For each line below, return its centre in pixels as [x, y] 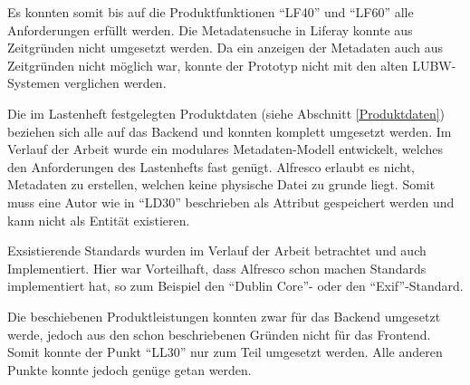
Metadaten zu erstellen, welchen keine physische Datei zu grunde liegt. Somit [221, 184]
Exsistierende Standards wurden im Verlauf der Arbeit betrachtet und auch [217, 250]
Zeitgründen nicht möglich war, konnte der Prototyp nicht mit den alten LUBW [230, 65]
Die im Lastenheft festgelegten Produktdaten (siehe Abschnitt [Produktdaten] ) [226, 113]
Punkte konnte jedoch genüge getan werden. [129, 369]
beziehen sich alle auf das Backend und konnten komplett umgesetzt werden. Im [230, 131]
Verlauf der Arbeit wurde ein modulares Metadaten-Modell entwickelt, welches [225, 149]
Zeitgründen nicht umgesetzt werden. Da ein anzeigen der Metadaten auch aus [225, 48]
